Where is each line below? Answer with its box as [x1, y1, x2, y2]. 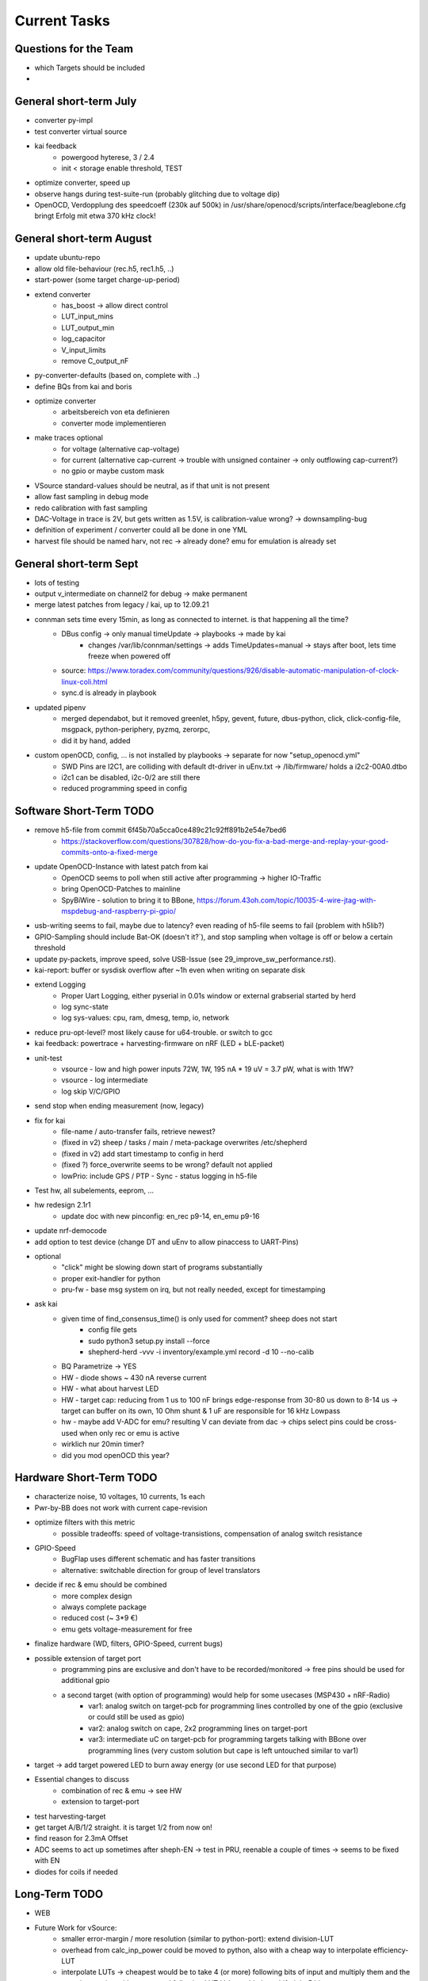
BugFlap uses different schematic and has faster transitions [61, 1554, 256, 1564]
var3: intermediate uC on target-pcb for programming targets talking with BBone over [88, 1735, 367, 1744]
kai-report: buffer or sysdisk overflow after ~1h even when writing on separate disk [34, 965, 305, 975]
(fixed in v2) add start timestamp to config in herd [61, 1149, 224, 1158]
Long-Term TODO [14, 1887, 103, 1901]
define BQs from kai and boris [34, 381, 132, 391]
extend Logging [34, 979, 86, 990]
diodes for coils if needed [34, 1867, 118, 1876]
